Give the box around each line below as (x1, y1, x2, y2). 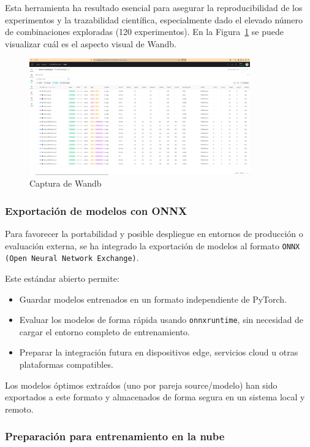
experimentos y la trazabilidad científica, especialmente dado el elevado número (5, 13, 303, 26)
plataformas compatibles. (19, 358, 113, 371)
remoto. (5, 402, 34, 415)
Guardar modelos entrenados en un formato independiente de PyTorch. (19, 292, 287, 305)
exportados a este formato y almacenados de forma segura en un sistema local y (5, 391, 305, 403)
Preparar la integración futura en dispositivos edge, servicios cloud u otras (19, 346, 298, 359)
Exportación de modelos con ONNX (5, 203, 187, 218)
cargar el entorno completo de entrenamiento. (19, 325, 190, 338)
